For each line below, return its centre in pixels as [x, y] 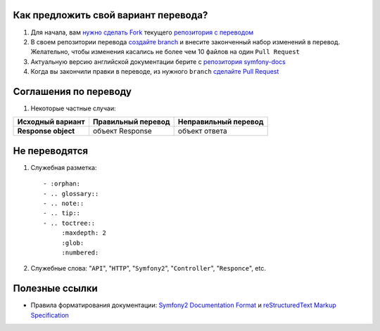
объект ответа [203, 131]
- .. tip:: [62, 213]
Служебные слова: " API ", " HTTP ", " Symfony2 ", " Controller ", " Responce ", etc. [148, 268]
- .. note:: [64, 203]
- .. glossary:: [71, 194]
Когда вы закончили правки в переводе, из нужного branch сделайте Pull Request [155, 72]
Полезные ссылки [55, 288]
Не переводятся [50, 151]
